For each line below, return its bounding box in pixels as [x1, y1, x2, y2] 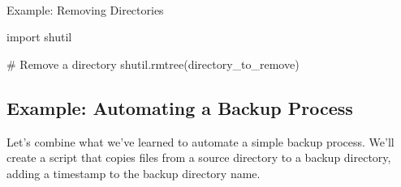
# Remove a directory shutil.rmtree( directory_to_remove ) [6, 55, 300, 72]
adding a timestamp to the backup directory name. [6, 164, 261, 181]
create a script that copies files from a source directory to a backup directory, [6, 149, 391, 166]
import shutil [6, 28, 72, 45]
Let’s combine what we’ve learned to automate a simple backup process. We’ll [6, 133, 395, 150]
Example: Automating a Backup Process [6, 95, 353, 120]
